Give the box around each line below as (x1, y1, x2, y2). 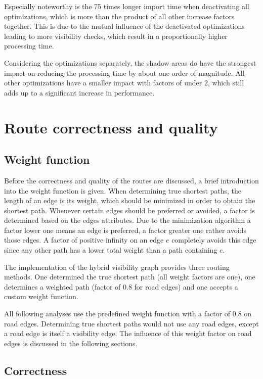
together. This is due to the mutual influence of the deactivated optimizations (4, 21, 245, 31)
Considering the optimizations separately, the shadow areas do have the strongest (4, 57, 256, 68)
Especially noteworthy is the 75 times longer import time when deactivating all (4, 1, 249, 11)
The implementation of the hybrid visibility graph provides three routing (4, 261, 230, 272)
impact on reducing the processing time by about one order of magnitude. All (4, 67, 245, 78)
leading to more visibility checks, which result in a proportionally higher (4, 30, 228, 41)
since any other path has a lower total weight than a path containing (4, 245, 217, 255)
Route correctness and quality (4, 117, 218, 137)
